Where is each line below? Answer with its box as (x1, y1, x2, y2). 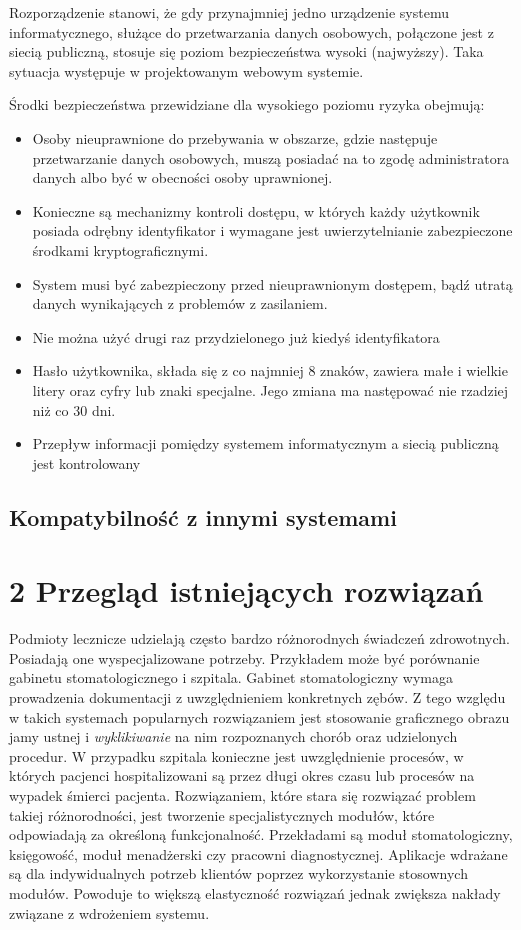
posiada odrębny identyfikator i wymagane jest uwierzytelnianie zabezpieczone (32, 220, 513, 241)
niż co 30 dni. (32, 399, 116, 420)
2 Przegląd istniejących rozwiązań (9, 570, 484, 611)
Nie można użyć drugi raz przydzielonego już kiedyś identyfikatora (32, 326, 440, 347)
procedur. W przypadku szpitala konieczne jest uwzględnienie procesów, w (9, 745, 464, 766)
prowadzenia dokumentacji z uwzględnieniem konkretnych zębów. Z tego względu (9, 686, 506, 707)
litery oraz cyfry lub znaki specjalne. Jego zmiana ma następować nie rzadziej (32, 379, 509, 400)
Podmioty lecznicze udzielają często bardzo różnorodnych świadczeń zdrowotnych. (9, 628, 510, 649)
